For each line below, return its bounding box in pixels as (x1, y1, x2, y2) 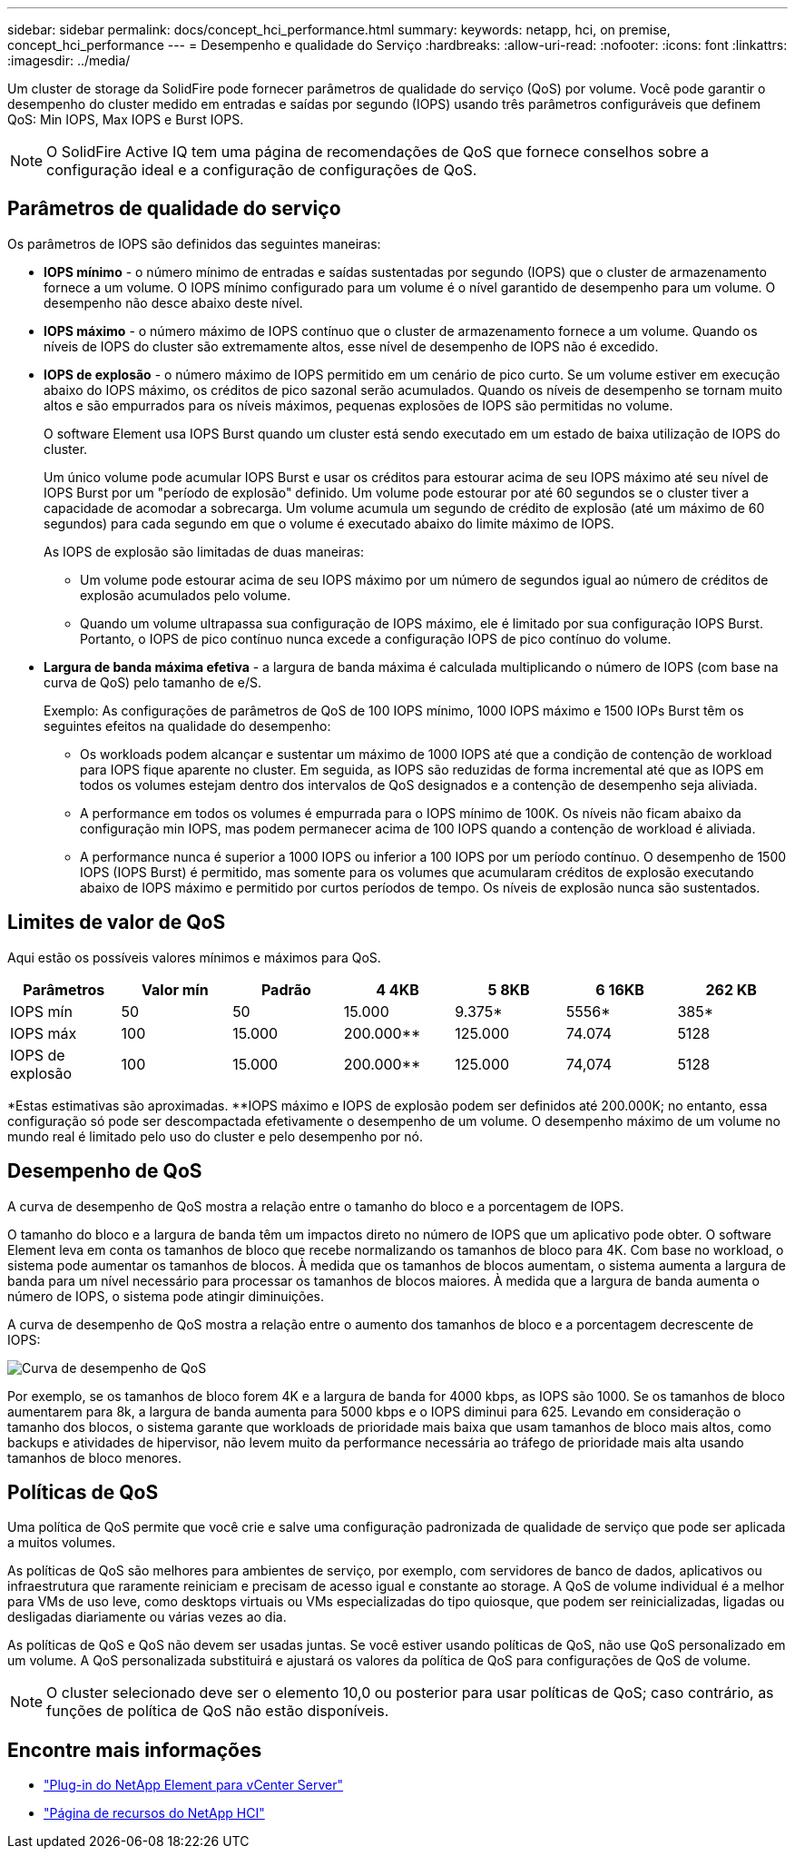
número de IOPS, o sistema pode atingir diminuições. (7, 1288, 325, 1304)
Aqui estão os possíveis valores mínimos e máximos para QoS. (7, 949, 381, 965)
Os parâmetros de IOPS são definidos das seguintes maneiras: (7, 235, 381, 252)
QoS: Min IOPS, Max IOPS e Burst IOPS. (7, 112, 244, 127)
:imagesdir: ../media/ (7, 53, 131, 68)
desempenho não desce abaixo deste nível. (44, 294, 303, 311)
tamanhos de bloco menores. (7, 1449, 182, 1466)
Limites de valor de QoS (7, 911, 226, 934)
